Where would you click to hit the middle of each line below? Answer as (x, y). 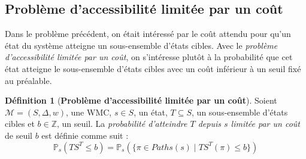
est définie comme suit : (85, 135)
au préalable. (28, 80)
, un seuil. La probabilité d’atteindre (122, 124)
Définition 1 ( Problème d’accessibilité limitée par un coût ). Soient (141, 100)
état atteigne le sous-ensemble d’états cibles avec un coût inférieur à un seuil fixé (153, 68)
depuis (209, 124)
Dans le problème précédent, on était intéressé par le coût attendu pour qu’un (148, 34)
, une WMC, (89, 112)
